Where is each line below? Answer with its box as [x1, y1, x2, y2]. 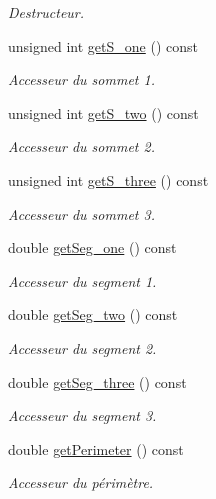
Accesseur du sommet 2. [8, 136, 155, 157]
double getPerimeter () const [8, 438, 184, 459]
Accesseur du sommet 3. [8, 203, 155, 224]
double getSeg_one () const [8, 237, 177, 258]
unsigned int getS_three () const [8, 169, 209, 190]
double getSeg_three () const [8, 371, 187, 392]
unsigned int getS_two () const [8, 102, 199, 123]
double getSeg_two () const [8, 304, 178, 325]
